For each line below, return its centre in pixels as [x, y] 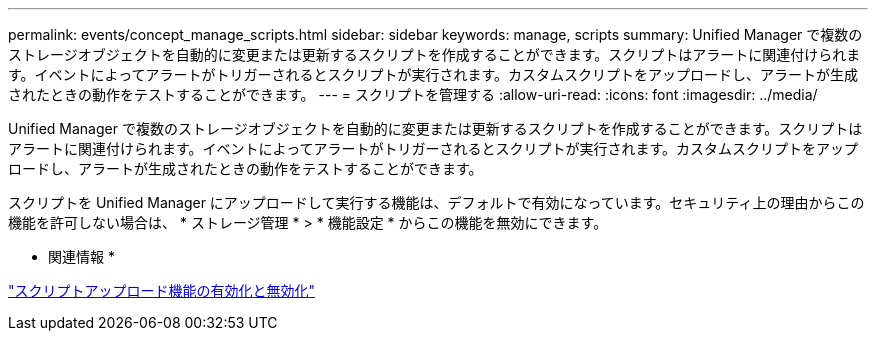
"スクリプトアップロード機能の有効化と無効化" [162, 290]
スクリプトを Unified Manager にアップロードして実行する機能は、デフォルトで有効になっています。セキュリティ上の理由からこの [436, 202]
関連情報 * [81, 256]
